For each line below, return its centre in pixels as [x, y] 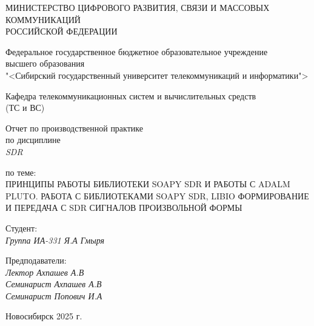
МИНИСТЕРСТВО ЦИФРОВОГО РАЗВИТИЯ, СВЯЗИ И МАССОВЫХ [138, 7]
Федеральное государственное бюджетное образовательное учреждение [137, 51]
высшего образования [45, 63]
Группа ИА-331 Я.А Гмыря [55, 240]
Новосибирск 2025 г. [44, 316]
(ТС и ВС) [25, 108]
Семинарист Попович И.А [54, 295]
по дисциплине [33, 140]
